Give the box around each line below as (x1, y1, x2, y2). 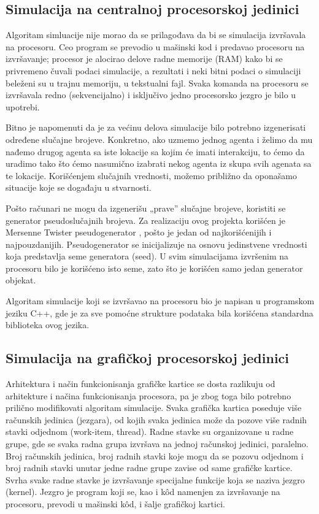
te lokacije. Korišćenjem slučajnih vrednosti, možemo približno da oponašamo (6, 169, 297, 182)
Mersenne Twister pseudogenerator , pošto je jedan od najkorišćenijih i (6, 226, 272, 239)
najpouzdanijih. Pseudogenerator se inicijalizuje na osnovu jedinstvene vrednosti (6, 237, 307, 250)
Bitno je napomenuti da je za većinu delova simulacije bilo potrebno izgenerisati (6, 121, 306, 134)
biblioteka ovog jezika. (6, 318, 90, 331)
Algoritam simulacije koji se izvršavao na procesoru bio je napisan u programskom (6, 294, 315, 307)
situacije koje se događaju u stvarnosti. (6, 181, 152, 194)
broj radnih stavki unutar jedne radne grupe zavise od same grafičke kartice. (6, 461, 293, 474)
